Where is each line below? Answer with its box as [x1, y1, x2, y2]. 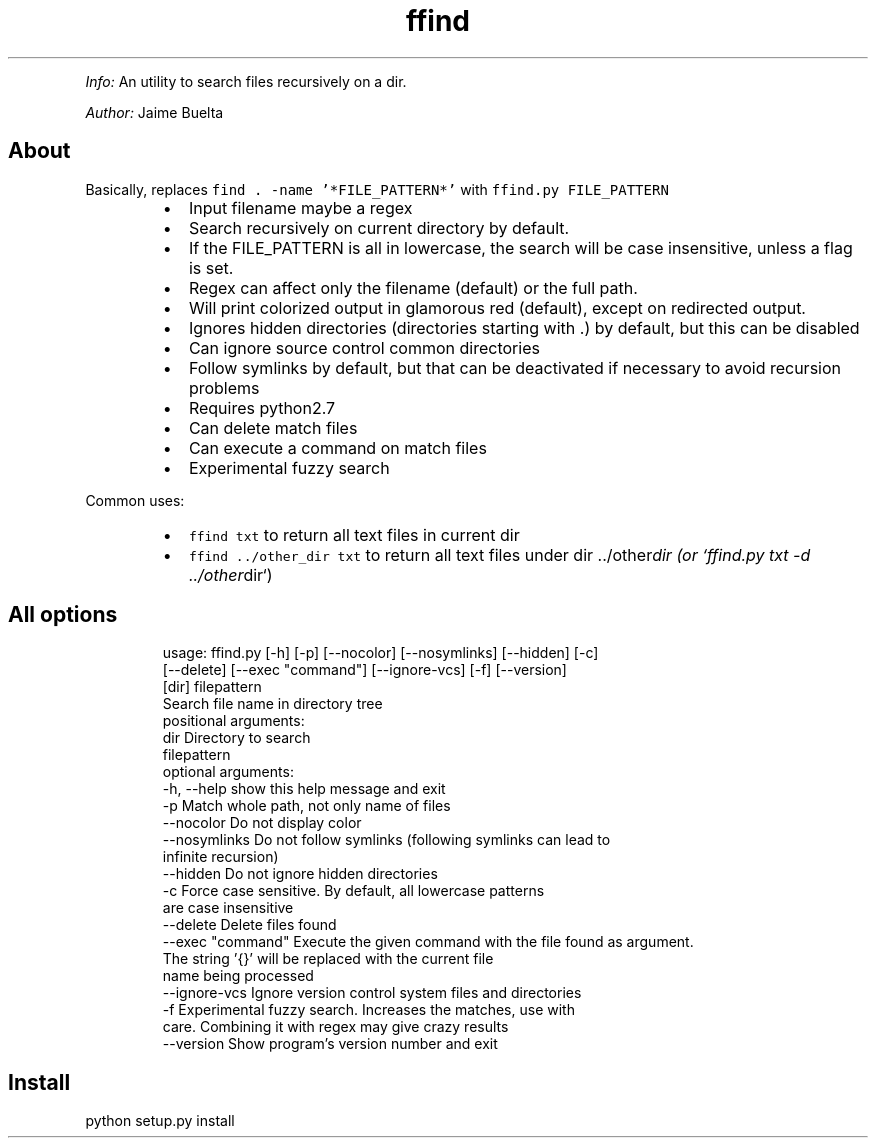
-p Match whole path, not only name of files [162, 797, 451, 815]
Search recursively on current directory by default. [188, 217, 570, 238]
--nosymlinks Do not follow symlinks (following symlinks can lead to [162, 831, 611, 849]
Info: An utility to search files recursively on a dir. [85, 72, 407, 90]
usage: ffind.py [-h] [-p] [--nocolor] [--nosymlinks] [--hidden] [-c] [162, 644, 599, 662]
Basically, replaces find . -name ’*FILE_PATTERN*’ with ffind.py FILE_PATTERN [85, 180, 669, 198]
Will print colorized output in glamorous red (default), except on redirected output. [188, 297, 806, 318]
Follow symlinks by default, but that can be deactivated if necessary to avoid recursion [188, 357, 841, 378]
